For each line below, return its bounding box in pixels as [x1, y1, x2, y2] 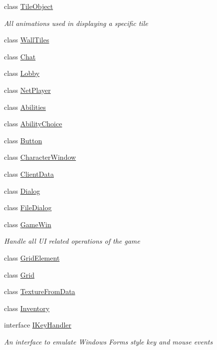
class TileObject [4, 1, 53, 11]
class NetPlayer [4, 84, 51, 95]
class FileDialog [4, 202, 52, 213]
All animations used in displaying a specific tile [4, 17, 148, 28]
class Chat [4, 51, 36, 61]
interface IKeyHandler [4, 320, 72, 330]
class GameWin [4, 219, 51, 229]
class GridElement [4, 252, 60, 263]
